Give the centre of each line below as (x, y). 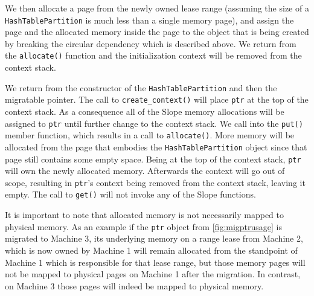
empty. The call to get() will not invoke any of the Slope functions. (130, 194)
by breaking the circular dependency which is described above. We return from (151, 43)
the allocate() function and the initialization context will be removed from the (153, 55)
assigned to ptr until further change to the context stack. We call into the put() (154, 123)
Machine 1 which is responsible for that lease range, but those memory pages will (155, 262)
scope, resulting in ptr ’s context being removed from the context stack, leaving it (155, 182)
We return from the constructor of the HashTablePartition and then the (141, 87)
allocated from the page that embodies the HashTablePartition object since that (156, 146)
